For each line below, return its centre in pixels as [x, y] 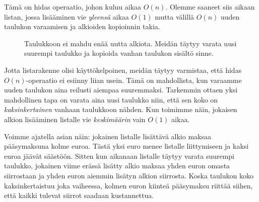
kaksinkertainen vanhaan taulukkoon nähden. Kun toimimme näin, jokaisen [121, 109]
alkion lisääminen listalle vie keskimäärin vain [75, 119]
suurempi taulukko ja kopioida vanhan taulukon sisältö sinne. [119, 53]
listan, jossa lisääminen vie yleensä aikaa [67, 16]
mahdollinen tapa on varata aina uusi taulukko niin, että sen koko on [111, 99]
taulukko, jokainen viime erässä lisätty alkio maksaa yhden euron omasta [117, 166]
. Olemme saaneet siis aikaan [210, 7]
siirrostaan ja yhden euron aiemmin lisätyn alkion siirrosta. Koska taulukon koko [129, 175]
